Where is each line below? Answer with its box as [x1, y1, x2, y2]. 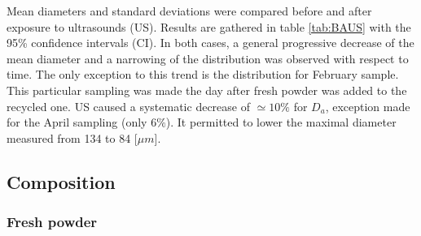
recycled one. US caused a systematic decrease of [7, 97, 250, 114]
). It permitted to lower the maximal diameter [165, 114, 397, 131]
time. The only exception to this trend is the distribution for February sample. [7, 66, 399, 83]
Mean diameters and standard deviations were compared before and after [7, 2, 372, 19]
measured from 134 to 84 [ [7, 129, 138, 146]
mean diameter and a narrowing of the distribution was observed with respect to [7, 49, 409, 67]
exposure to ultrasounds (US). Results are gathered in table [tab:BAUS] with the [7, 18, 411, 35]
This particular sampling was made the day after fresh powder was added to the [7, 81, 407, 98]
